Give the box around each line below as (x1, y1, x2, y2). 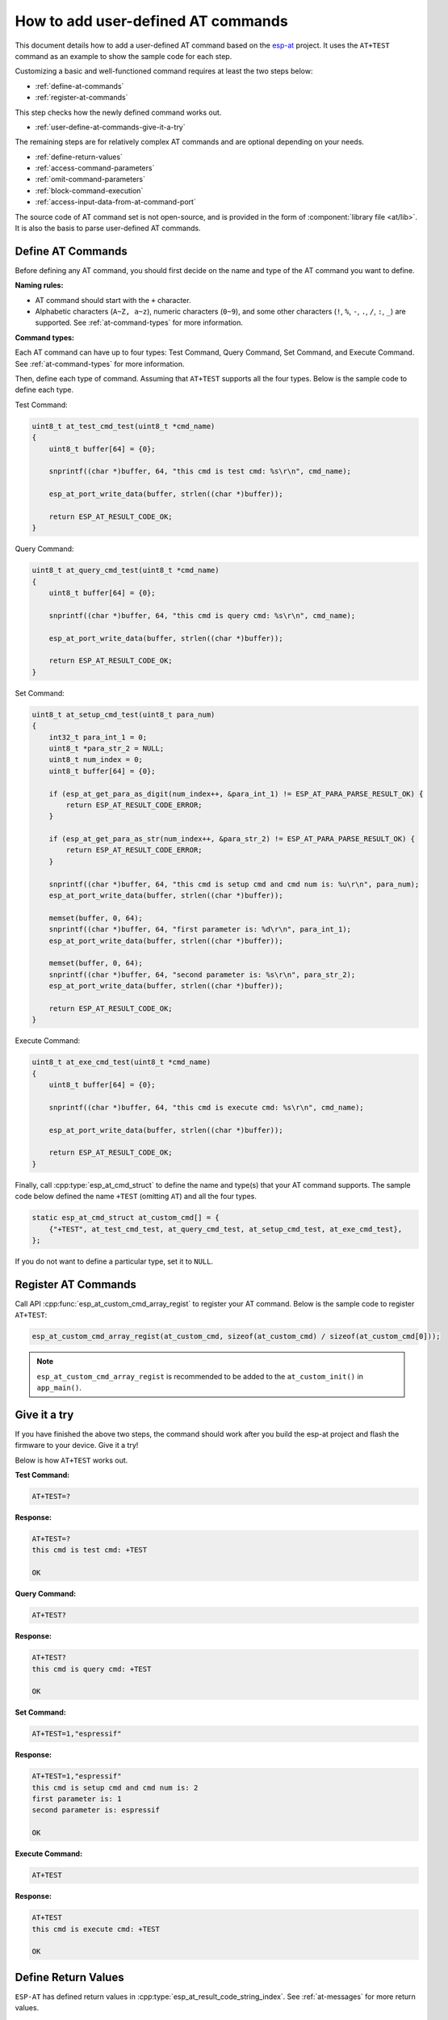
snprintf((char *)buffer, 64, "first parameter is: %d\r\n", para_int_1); (48, 925, 351, 934)
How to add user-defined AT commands (15, 12, 288, 30)
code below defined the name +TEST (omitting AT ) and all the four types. (15, 1192, 257, 1201)
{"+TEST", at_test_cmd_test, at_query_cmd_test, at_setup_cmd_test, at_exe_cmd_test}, (48, 1224, 403, 1234)
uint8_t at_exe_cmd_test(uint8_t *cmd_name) (31, 1058, 211, 1067)
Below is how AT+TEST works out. (15, 1455, 128, 1465)
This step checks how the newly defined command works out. (15, 107, 222, 117)
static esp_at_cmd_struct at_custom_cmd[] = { (31, 1213, 220, 1223)
